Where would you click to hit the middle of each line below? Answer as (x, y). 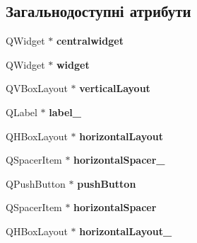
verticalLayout (115, 88)
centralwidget (90, 41)
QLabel (22, 112)
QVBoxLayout (37, 88)
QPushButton (36, 183)
